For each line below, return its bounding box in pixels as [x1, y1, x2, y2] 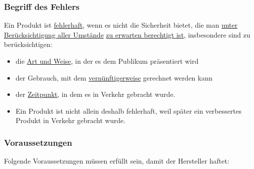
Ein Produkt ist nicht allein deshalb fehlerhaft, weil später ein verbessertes [15, 105, 242, 116]
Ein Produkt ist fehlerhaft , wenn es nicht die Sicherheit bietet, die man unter [4, 20, 238, 30]
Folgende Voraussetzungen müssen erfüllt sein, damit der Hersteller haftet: [4, 156, 229, 166]
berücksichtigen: [4, 39, 52, 49]
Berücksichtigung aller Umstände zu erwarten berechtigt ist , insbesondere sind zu [4, 29, 251, 40]
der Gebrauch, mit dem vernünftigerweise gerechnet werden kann [15, 72, 213, 83]
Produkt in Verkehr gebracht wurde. [15, 115, 126, 126]
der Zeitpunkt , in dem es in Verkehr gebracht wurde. [15, 89, 175, 99]
